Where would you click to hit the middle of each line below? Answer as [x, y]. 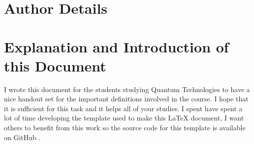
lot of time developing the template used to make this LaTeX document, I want [124, 118]
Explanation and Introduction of [116, 46]
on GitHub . [22, 137]
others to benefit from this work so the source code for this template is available [125, 128]
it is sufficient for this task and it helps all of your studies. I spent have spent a [123, 108]
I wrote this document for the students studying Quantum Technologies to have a [127, 89]
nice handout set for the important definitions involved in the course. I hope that [126, 99]
